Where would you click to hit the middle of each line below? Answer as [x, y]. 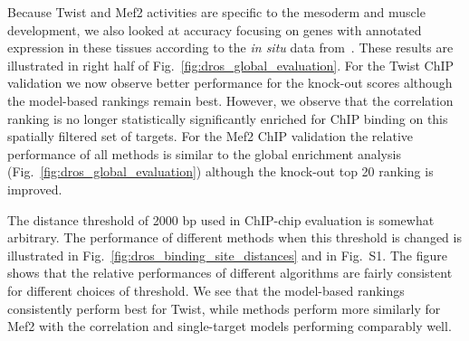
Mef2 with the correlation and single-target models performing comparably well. [230, 326]
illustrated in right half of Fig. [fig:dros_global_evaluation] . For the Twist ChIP [231, 65]
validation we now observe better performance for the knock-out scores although [230, 83]
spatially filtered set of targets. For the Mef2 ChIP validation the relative [211, 136]
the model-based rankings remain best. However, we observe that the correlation [230, 100]
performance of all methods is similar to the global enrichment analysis [204, 153]
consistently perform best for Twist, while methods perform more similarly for [224, 308]
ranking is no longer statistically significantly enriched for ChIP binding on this [228, 118]
